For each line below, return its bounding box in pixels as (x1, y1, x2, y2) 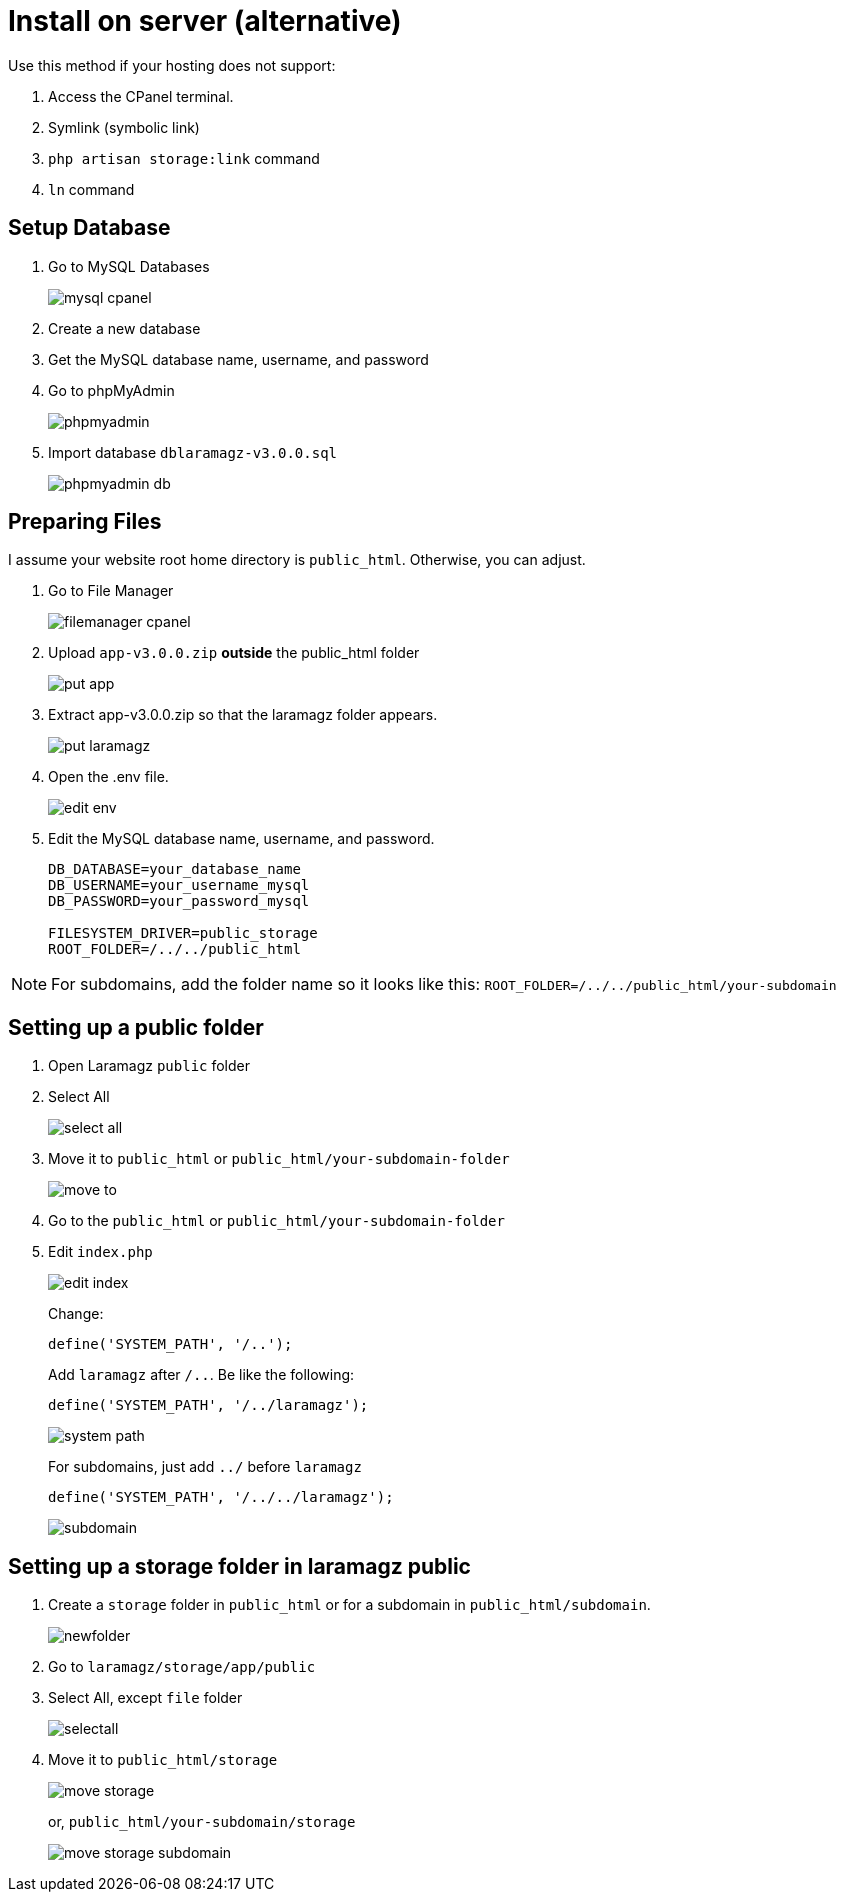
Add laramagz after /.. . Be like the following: (48, 1366, 355, 1384)
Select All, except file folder (48, 1689, 243, 1707)
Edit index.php (48, 1243, 153, 1261)
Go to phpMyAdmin (48, 381, 175, 399)
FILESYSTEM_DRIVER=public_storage (48, 925, 318, 942)
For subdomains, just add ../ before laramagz (48, 1458, 362, 1476)
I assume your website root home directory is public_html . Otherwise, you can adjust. (8, 551, 586, 569)
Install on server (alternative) (8, 4, 402, 38)
